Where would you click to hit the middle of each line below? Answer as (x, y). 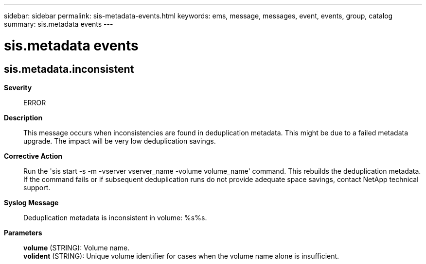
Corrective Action (33, 156)
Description (23, 117)
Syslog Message (31, 202)
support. (37, 187)
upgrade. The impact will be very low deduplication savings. (120, 141)
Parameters (23, 232)
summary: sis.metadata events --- (59, 24)
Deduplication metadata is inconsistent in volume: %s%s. (115, 217)
